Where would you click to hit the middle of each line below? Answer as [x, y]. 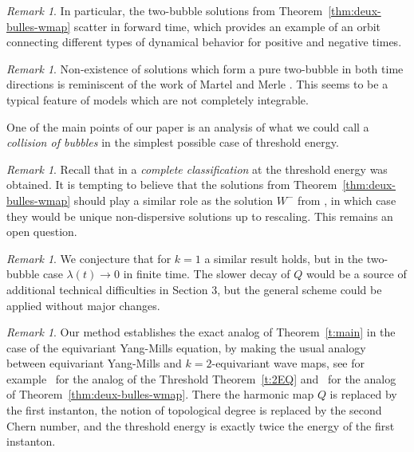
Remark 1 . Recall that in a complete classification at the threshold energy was [197, 169]
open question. [42, 232]
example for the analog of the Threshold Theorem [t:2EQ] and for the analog [201, 378]
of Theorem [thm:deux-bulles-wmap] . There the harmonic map [160, 394]
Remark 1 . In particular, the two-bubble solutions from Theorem [165, 10]
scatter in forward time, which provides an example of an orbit [227, 26]
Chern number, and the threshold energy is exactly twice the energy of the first [201, 425]
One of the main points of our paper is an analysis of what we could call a [188, 126]
